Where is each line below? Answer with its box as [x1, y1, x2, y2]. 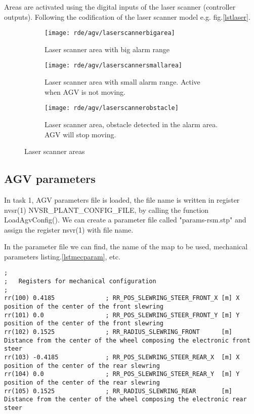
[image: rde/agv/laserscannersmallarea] [45, 62, 183, 69]
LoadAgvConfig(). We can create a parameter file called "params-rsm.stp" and [4, 214, 246, 225]
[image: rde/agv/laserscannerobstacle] [45, 104, 179, 112]
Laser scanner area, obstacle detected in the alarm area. [45, 119, 218, 129]
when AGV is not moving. [45, 86, 126, 97]
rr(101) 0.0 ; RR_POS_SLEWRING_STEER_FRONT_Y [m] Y [4, 311, 240, 319]
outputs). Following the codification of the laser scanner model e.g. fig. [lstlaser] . [4, 11, 250, 22]
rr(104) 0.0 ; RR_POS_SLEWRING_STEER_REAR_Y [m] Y [4, 370, 240, 378]
